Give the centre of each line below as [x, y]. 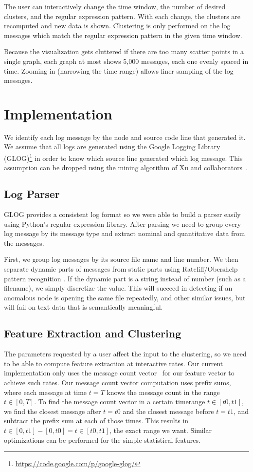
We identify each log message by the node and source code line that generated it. [125, 137]
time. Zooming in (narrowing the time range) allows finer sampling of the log [119, 70]
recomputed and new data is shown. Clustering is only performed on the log [117, 26]
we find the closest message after [53, 411]
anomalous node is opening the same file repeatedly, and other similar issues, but [125, 297]
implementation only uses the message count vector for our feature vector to [119, 373]
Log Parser [32, 194]
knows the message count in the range [163, 392]
